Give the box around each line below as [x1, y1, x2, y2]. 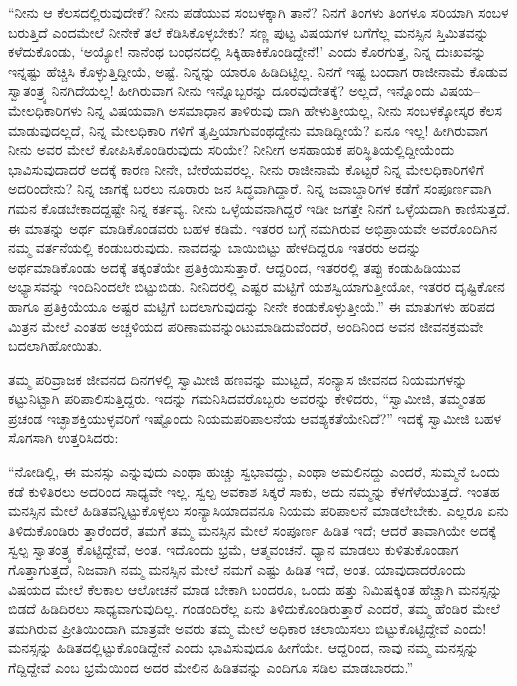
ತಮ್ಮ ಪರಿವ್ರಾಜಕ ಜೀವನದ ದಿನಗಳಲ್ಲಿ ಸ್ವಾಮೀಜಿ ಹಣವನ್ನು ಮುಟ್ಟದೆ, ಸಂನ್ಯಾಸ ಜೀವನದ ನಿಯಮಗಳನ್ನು [8, 368, 468, 389]
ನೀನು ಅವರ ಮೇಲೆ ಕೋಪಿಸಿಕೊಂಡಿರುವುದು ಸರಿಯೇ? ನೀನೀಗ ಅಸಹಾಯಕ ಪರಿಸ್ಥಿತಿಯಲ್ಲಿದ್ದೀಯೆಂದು [8, 139, 455, 160]
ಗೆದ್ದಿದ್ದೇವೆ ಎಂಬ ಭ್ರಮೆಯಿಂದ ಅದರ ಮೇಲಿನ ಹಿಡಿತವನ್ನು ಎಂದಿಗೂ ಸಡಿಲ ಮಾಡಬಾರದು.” [8, 657, 414, 677]
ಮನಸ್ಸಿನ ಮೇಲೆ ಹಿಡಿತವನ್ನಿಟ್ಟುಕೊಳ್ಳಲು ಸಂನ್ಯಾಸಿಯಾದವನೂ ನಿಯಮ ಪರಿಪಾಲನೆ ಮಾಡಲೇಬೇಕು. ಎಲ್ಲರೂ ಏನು [8, 500, 509, 521]
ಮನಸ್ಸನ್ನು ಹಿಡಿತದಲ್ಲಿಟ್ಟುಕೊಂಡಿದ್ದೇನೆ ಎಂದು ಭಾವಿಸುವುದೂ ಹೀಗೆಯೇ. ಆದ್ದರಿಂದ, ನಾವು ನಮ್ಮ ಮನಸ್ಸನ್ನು [8, 637, 479, 658]
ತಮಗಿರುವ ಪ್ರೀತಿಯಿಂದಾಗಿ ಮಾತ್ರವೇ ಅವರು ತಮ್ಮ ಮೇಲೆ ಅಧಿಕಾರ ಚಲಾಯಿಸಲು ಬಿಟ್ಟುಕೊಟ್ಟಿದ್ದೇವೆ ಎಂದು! [8, 617, 487, 638]
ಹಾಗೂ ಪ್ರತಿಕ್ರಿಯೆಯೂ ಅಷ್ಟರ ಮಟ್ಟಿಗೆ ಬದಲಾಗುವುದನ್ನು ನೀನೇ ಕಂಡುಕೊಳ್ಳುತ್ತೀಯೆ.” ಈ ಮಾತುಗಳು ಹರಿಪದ [8, 295, 495, 316]
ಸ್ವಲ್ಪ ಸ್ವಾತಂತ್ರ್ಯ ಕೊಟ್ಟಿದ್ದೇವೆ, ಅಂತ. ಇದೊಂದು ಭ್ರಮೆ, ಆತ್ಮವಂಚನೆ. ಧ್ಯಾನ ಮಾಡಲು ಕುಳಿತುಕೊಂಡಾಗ [8, 539, 459, 560]
